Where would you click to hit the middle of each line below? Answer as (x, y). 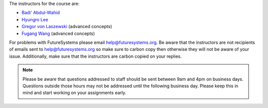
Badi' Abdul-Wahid (41, 13)
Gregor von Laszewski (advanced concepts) (67, 27)
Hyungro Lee (35, 19)
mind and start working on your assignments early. (74, 93)
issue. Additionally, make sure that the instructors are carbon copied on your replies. (96, 56)
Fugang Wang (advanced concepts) (58, 33)
